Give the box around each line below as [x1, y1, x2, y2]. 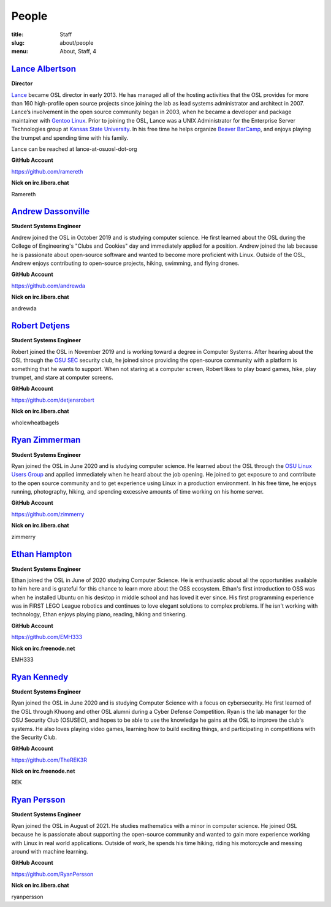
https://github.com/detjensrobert [11, 396, 94, 404]
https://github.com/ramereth [11, 167, 83, 175]
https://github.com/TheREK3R [11, 756, 87, 763]
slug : [11, 39, 25, 46]
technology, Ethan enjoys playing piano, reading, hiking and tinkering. [11, 611, 187, 618]
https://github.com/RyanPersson [11, 870, 94, 878]
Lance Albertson [11, 64, 77, 74]
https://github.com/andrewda [11, 282, 86, 289]
